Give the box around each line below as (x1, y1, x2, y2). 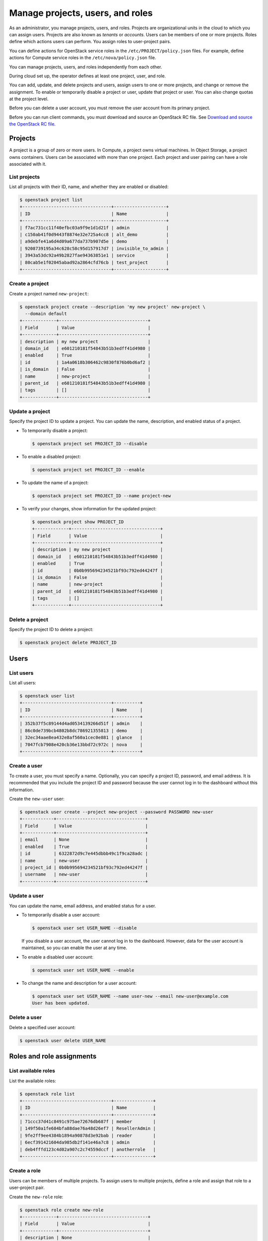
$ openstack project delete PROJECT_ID (19, 640, 117, 645)
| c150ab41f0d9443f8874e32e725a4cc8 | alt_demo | (19, 232, 169, 237)
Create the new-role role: (9, 1194, 64, 1200)
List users (9, 669, 34, 676)
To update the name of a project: (21, 480, 89, 485)
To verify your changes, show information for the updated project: (21, 505, 156, 511)
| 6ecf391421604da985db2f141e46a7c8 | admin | (19, 1140, 156, 1145)
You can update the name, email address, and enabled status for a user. (9, 902, 156, 908)
